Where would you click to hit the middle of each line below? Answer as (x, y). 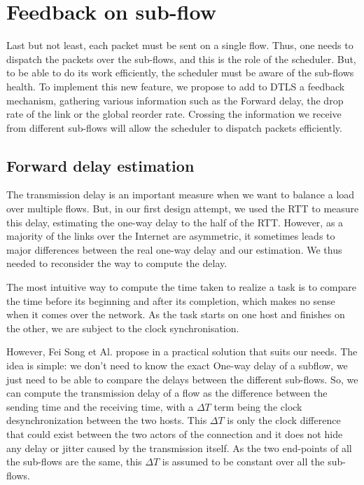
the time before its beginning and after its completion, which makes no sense (171, 300)
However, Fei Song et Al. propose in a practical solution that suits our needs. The (182, 351)
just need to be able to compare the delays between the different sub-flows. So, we (182, 379)
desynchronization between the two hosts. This (107, 420)
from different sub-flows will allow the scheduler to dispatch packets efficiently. (174, 127)
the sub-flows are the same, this (74, 462)
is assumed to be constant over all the (243, 462)
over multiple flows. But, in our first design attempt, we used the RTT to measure (183, 209)
